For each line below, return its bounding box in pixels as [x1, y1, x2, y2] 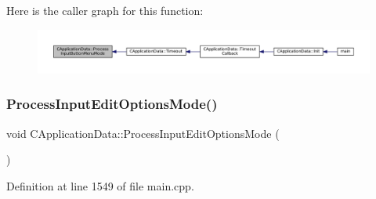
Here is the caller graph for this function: [6, 2, 204, 18]
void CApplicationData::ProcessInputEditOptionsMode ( [6, 125, 280, 141]
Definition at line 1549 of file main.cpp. [6, 177, 194, 194]
